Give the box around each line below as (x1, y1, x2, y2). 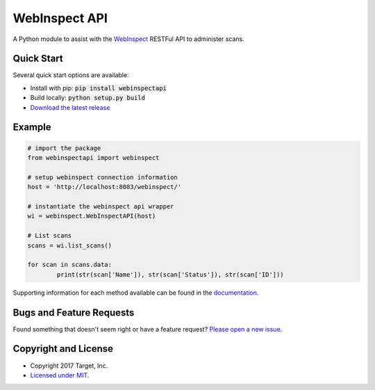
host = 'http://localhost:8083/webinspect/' (27, 183, 182, 191)
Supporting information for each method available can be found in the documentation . (12, 289, 259, 297)
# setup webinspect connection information (27, 173, 178, 181)
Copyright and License (12, 343, 114, 355)
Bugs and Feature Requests (12, 307, 135, 318)
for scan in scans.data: (27, 261, 112, 269)
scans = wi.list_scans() (27, 241, 112, 250)
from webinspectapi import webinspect (27, 154, 160, 162)
